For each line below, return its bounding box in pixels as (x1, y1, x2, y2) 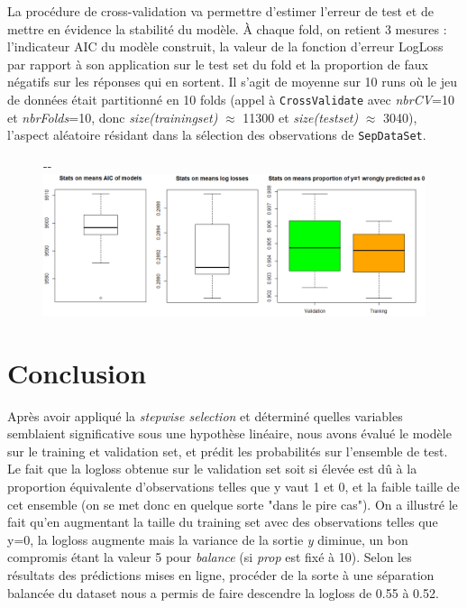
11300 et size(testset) (243, 107, 359, 126)
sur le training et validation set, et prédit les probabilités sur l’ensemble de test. (7, 441, 448, 460)
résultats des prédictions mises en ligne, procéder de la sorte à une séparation (7, 566, 435, 585)
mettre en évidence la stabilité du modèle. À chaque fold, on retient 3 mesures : (7, 19, 447, 38)
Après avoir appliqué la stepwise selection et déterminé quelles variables (7, 406, 403, 425)
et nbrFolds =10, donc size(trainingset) (7, 107, 218, 126)
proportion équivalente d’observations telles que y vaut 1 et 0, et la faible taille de (7, 477, 460, 496)
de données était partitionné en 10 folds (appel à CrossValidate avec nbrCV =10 (7, 89, 454, 108)
